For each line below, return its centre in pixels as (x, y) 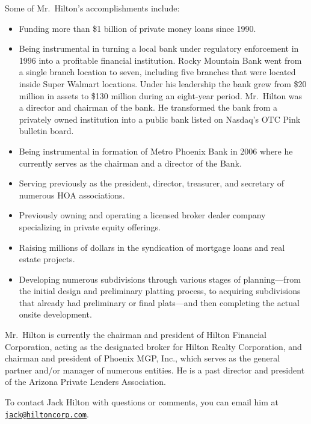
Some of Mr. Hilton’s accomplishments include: (92, 8)
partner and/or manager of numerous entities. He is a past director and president (155, 370)
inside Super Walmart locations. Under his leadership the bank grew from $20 (163, 83)
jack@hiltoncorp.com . (47, 413)
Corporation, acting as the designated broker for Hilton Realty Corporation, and (153, 346)
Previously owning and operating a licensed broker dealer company (142, 215)
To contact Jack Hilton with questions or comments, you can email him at (142, 402)
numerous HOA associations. (72, 195)
